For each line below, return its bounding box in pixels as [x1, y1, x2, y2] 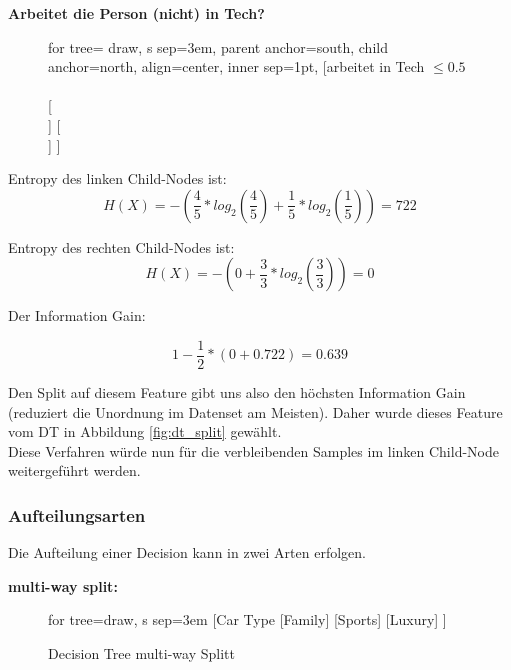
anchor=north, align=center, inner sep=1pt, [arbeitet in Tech [48, 56, 425, 77]
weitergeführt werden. [8, 460, 141, 481]
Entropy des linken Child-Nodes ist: [8, 168, 227, 189]
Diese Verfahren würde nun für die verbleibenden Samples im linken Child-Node [8, 440, 499, 461]
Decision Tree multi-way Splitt [48, 642, 235, 663]
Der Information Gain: [8, 305, 146, 326]
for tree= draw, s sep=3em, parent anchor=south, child [48, 36, 388, 57]
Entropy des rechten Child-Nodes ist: [8, 236, 235, 257]
